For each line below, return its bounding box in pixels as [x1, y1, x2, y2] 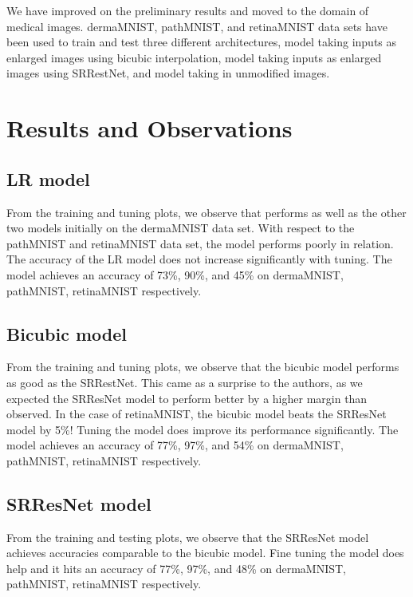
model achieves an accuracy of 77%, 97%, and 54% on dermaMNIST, [6, 437, 344, 453]
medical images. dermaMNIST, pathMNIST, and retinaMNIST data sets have [6, 18, 387, 34]
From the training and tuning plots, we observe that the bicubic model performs [6, 358, 399, 375]
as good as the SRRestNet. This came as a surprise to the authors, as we [6, 374, 363, 390]
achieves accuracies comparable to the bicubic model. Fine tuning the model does [6, 544, 404, 561]
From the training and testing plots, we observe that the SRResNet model [6, 528, 369, 545]
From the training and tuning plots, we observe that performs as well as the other [6, 204, 407, 220]
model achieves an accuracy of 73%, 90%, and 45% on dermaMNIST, [6, 266, 344, 283]
